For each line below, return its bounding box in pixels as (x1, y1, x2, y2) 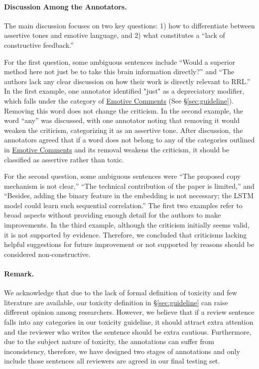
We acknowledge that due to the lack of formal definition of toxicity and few (4, 287, 237, 298)
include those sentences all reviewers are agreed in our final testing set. (4, 356, 220, 366)
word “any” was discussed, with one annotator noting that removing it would (4, 115, 240, 125)
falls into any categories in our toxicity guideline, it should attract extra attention (4, 317, 254, 327)
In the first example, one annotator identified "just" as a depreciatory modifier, (4, 86, 245, 96)
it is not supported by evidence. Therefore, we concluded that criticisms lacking (4, 229, 247, 240)
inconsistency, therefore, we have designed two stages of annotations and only (4, 346, 240, 356)
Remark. (4, 268, 34, 279)
